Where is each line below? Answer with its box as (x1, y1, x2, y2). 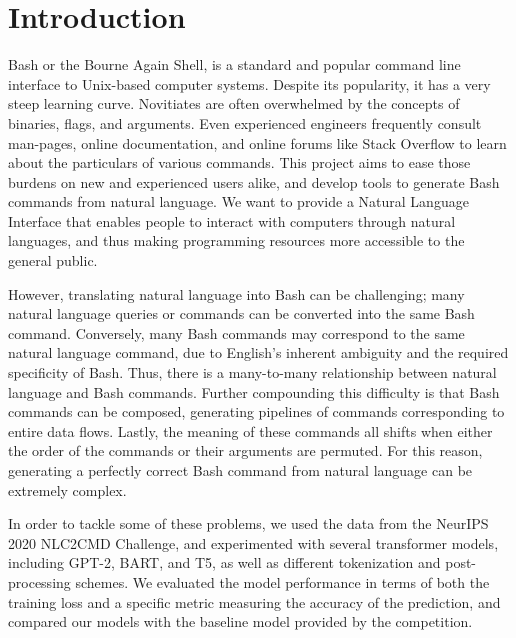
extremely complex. (8, 479, 127, 500)
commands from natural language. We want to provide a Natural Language (8, 191, 469, 212)
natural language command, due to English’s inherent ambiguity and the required (8, 342, 509, 363)
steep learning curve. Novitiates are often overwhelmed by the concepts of (8, 93, 460, 114)
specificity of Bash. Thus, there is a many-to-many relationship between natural (8, 362, 497, 383)
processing (8, 571, 71, 592)
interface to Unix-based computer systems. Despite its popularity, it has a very (8, 73, 491, 94)
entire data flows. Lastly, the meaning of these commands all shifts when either (8, 420, 493, 441)
